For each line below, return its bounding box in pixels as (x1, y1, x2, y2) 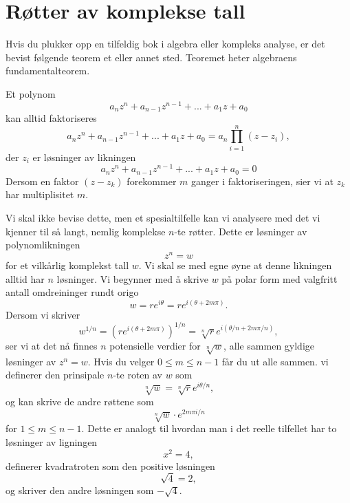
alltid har (6, 271, 45, 286)
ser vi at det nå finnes (6, 338, 98, 352)
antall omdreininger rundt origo (6, 285, 139, 299)
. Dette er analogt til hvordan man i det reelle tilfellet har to (81, 421, 337, 436)
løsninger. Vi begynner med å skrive (56, 271, 208, 286)
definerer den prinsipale (6, 367, 105, 382)
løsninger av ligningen (6, 434, 98, 449)
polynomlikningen (6, 237, 80, 252)
